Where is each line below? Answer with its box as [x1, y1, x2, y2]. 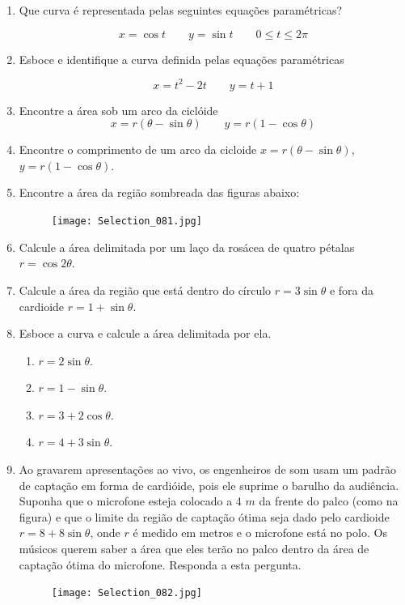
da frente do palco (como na [259, 492, 399, 509]
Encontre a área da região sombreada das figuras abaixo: [19, 184, 300, 201]
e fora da [329, 281, 374, 298]
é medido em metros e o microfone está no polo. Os [133, 524, 387, 541]
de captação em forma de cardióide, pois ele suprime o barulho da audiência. [19, 476, 399, 493]
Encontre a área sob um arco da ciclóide [19, 101, 218, 118]
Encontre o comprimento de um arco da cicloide [19, 141, 257, 158]
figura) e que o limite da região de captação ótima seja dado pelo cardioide [19, 508, 390, 525]
